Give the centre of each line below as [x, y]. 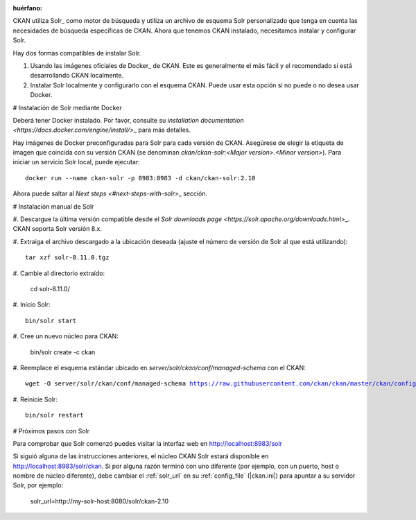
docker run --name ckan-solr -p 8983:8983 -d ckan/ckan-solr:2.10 [140, 178]
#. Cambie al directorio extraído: [59, 273]
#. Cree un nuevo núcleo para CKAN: [66, 336]
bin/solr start [51, 320]
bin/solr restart [54, 415]
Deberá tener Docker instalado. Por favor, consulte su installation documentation [128, 120]
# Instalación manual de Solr [53, 206]
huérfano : [28, 8]
